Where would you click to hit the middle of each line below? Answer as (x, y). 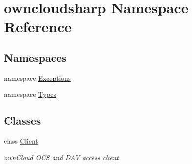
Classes (22, 120)
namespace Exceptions (37, 78)
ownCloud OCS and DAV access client (61, 157)
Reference (38, 27)
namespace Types (30, 94)
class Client (21, 141)
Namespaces (35, 57)
